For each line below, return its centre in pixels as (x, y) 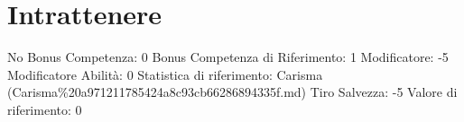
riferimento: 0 (45, 109)
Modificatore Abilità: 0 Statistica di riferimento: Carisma (165, 74)
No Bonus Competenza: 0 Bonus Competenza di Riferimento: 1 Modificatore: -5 (228, 57)
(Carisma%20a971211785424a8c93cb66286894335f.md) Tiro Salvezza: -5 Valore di (232, 92)
